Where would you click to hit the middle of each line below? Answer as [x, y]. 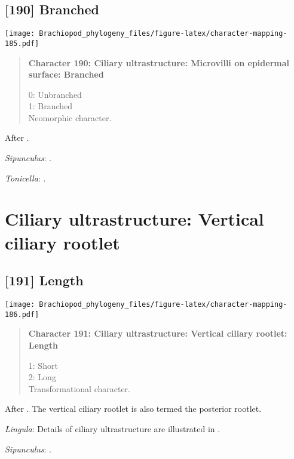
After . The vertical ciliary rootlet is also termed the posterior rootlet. [133, 409]
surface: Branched [66, 74]
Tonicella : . [25, 178]
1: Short [43, 365]
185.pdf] [22, 43]
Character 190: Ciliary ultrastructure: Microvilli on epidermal [159, 62]
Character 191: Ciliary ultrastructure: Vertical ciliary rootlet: [158, 333]
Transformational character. [79, 388]
